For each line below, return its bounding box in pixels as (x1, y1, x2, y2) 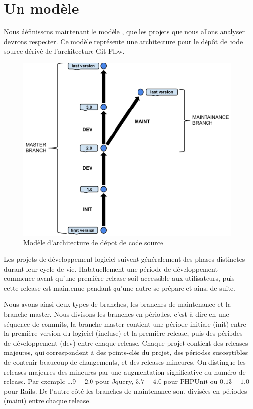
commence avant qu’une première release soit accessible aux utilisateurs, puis (4, 273, 235, 283)
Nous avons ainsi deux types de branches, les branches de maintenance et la (4, 299, 231, 309)
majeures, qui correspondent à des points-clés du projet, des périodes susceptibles (4, 347, 248, 357)
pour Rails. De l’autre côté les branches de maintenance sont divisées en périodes (4, 385, 247, 396)
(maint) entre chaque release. (4, 395, 91, 406)
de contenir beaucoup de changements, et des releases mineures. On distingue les (4, 356, 246, 367)
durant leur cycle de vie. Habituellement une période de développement (4, 263, 218, 273)
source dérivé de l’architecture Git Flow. (4, 46, 125, 56)
